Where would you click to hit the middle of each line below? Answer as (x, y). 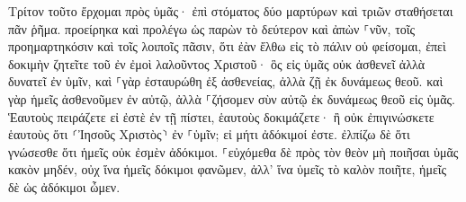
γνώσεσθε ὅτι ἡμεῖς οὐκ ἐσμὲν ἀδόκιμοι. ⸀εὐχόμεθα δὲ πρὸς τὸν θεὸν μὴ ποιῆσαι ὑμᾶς (233, 151)
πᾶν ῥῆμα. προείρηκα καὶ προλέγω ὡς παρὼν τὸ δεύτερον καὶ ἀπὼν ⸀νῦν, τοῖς (212, 28)
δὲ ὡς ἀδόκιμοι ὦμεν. (64, 186)
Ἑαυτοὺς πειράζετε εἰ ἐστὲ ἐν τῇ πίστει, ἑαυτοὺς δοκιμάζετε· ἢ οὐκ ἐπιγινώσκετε (221, 116)
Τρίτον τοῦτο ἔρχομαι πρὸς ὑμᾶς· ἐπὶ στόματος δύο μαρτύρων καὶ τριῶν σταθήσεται (231, 11)
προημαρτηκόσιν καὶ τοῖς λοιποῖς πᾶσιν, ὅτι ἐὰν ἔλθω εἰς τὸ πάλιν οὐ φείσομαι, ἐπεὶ (227, 46)
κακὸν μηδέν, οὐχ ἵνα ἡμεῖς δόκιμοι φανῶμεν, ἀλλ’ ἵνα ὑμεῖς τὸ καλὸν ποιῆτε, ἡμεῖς (228, 169)
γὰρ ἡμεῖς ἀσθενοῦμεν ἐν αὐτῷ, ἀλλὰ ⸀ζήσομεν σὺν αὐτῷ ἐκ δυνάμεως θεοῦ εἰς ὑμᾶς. (232, 98)
